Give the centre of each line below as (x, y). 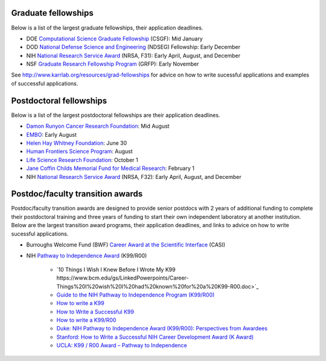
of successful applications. (45, 83)
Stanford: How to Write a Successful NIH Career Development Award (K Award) (155, 337)
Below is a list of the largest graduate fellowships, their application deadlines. (107, 28)
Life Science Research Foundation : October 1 (82, 160)
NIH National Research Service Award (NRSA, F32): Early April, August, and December (134, 177)
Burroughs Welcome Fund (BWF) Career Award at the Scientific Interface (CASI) (126, 245)
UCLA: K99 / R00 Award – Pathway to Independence (122, 345)
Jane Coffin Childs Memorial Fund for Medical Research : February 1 (110, 168)
